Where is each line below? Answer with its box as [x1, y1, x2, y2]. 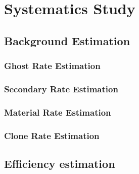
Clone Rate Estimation [4, 129, 100, 142]
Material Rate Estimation [4, 106, 111, 118]
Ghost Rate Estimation [4, 59, 101, 72]
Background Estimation [4, 32, 130, 48]
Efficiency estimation [4, 155, 115, 171]
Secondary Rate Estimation [4, 82, 118, 95]
